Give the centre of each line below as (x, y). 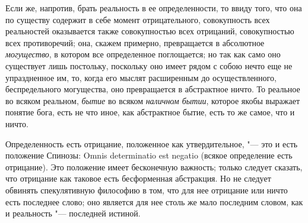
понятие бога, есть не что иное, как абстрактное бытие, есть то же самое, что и (150, 112)
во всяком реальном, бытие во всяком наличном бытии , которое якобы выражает (153, 100)
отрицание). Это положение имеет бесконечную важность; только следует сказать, (154, 167)
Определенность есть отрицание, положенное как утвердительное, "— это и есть (152, 143)
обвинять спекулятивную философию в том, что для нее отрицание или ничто (147, 190)
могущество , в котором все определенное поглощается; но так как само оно (143, 54)
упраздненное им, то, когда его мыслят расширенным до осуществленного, (141, 77)
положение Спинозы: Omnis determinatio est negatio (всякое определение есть (149, 155)
